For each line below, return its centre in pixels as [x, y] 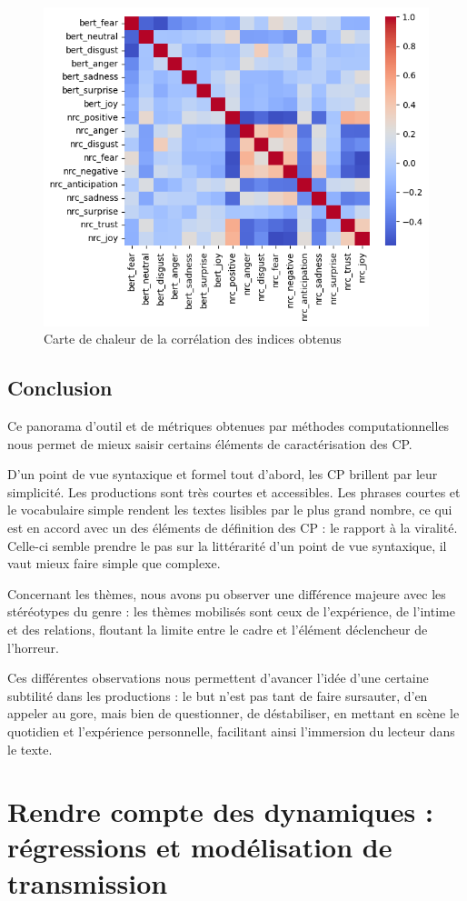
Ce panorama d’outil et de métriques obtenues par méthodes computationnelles [229, 425]
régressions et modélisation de [200, 847]
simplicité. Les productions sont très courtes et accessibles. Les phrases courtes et [234, 491]
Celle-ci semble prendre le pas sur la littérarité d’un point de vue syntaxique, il [227, 545]
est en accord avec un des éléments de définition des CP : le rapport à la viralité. [233, 527]
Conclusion [60, 388]
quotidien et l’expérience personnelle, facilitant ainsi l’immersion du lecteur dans [231, 731]
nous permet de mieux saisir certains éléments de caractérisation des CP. [210, 443]
